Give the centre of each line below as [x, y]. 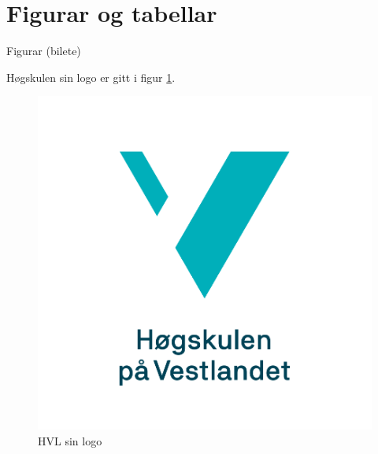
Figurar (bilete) [44, 51]
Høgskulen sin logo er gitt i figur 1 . [91, 77]
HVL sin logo [70, 440]
